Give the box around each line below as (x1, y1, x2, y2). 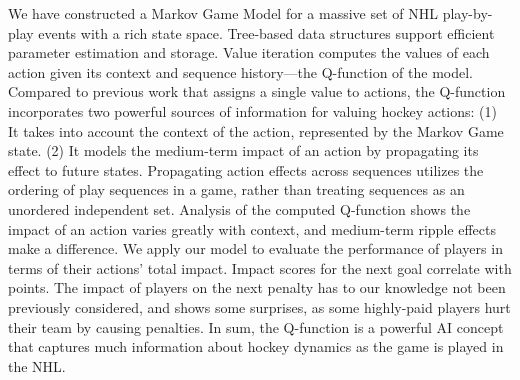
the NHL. (8, 355, 66, 376)
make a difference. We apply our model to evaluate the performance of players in (8, 238, 503, 259)
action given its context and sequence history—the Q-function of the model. (8, 61, 473, 82)
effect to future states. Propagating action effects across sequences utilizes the (8, 159, 484, 180)
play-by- (442, 3, 493, 23)
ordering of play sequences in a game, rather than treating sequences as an (8, 179, 465, 200)
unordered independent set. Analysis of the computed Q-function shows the (8, 198, 471, 219)
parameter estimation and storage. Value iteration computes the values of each (8, 42, 490, 63)
